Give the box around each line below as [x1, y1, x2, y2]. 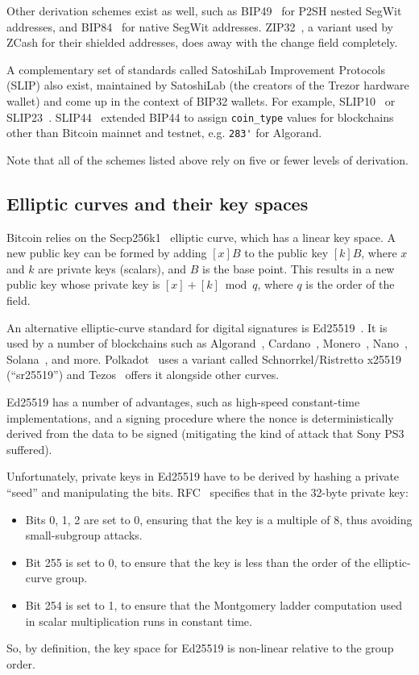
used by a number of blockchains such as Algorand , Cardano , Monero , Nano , [6, 335, 408, 352]
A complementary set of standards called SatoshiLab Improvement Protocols [6, 60, 385, 77]
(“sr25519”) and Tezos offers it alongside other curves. [6, 366, 280, 383]
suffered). [6, 440, 52, 457]
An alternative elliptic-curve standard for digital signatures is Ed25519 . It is [6, 319, 388, 335]
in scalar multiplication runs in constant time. [25, 612, 252, 629]
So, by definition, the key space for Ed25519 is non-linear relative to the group [6, 640, 394, 656]
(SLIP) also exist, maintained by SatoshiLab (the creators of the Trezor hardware [6, 77, 409, 94]
